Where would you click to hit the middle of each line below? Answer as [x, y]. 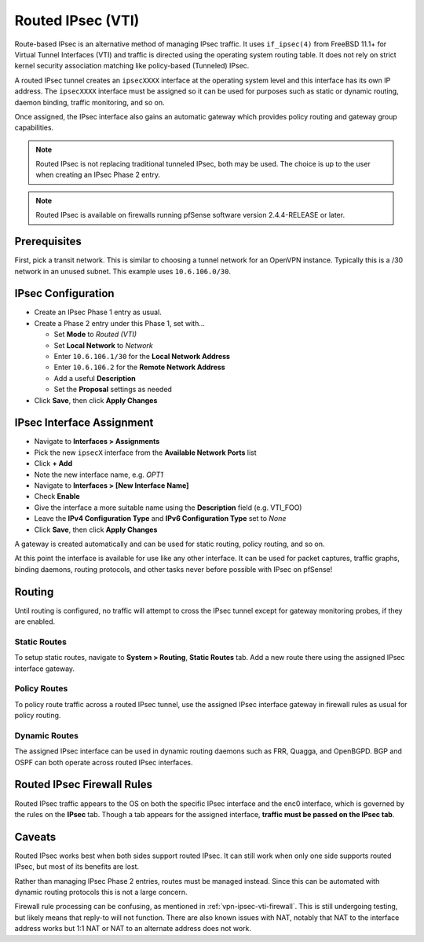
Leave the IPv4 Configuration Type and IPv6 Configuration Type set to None [160, 519]
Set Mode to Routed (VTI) [95, 335]
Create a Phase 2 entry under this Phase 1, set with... [120, 323]
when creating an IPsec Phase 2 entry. [98, 175]
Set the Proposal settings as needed [113, 390]
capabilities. [34, 128]
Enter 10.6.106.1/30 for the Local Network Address [142, 356]
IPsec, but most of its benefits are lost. [77, 867]
